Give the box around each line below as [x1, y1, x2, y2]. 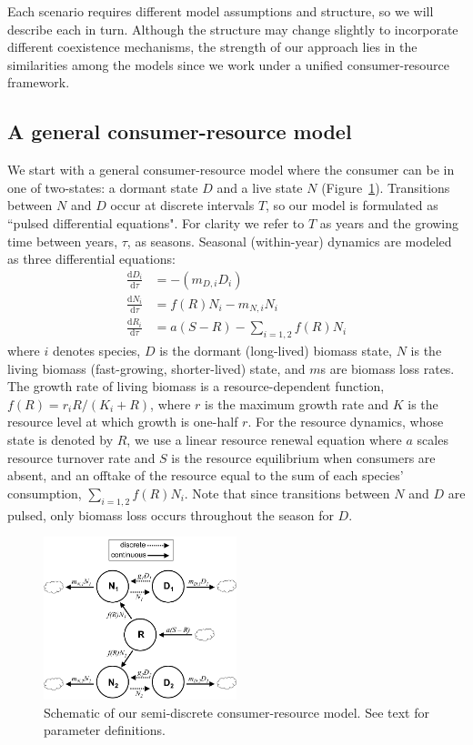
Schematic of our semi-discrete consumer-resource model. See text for [44, 702, 429, 721]
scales [417, 429, 448, 448]
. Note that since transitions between [184, 483, 390, 502]
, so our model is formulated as [266, 196, 438, 215]
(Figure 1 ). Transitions [321, 177, 450, 196]
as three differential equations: [7, 249, 176, 268]
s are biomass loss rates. [320, 358, 455, 378]
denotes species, [52, 340, 141, 359]
